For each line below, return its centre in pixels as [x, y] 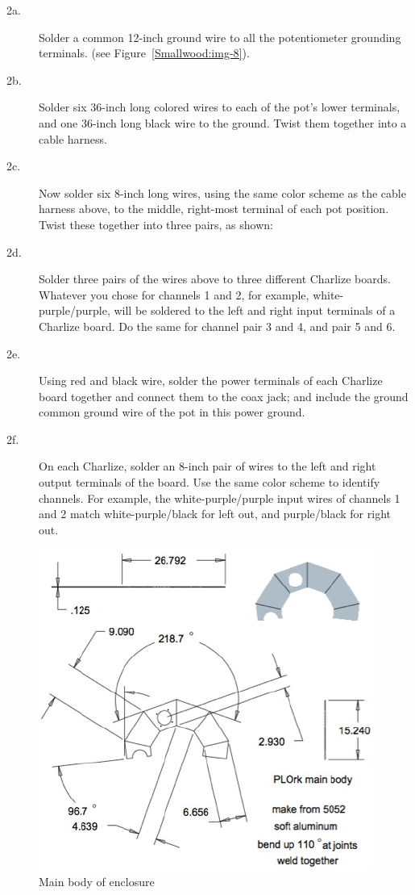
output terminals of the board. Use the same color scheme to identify [210, 482]
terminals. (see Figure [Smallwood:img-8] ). [144, 53]
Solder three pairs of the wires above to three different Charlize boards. [215, 279]
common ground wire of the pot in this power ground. [172, 412]
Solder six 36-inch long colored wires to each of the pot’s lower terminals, [220, 107]
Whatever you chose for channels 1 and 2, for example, [174, 294]
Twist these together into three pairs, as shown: [156, 224]
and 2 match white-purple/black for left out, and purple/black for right [215, 514]
